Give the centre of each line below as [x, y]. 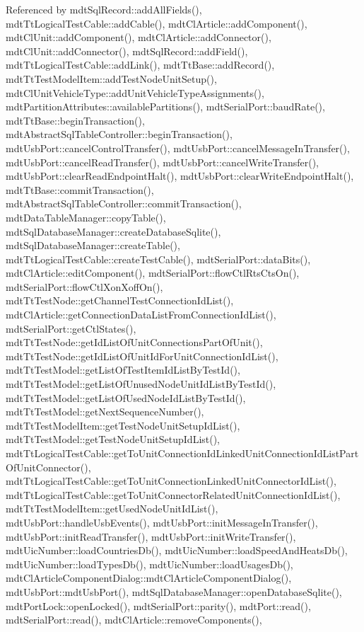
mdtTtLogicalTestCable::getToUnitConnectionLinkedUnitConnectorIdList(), [171, 481]
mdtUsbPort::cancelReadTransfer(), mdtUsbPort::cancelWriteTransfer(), [163, 162]
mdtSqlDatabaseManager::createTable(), [93, 245]
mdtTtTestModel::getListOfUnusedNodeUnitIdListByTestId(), [141, 384]
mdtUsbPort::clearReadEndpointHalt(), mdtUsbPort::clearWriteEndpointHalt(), [180, 176]
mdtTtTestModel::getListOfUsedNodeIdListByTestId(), [126, 397]
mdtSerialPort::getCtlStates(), [71, 328]
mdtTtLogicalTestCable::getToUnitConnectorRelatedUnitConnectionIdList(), [173, 494]
